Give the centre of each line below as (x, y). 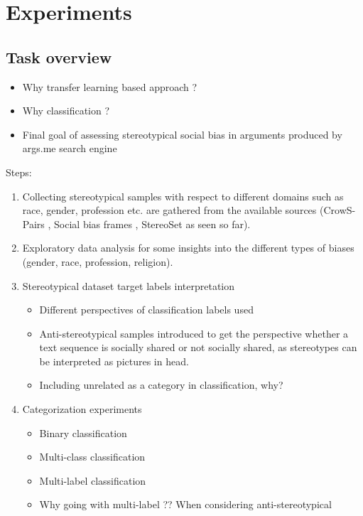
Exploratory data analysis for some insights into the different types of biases (188, 248)
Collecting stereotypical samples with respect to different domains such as (183, 196)
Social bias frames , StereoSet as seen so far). (152, 224)
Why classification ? (66, 111)
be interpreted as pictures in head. (114, 361)
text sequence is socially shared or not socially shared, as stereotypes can (198, 347)
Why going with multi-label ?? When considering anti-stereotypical (185, 504)
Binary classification (83, 432)
